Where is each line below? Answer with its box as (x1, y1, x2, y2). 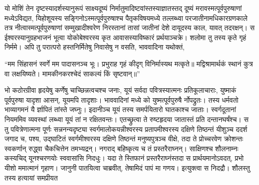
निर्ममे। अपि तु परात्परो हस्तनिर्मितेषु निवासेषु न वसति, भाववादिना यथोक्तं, (4, 42, 185, 52)
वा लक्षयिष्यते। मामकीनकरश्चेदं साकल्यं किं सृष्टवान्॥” (4, 68, 140, 78)
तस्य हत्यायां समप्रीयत (4, 172, 58, 183)
